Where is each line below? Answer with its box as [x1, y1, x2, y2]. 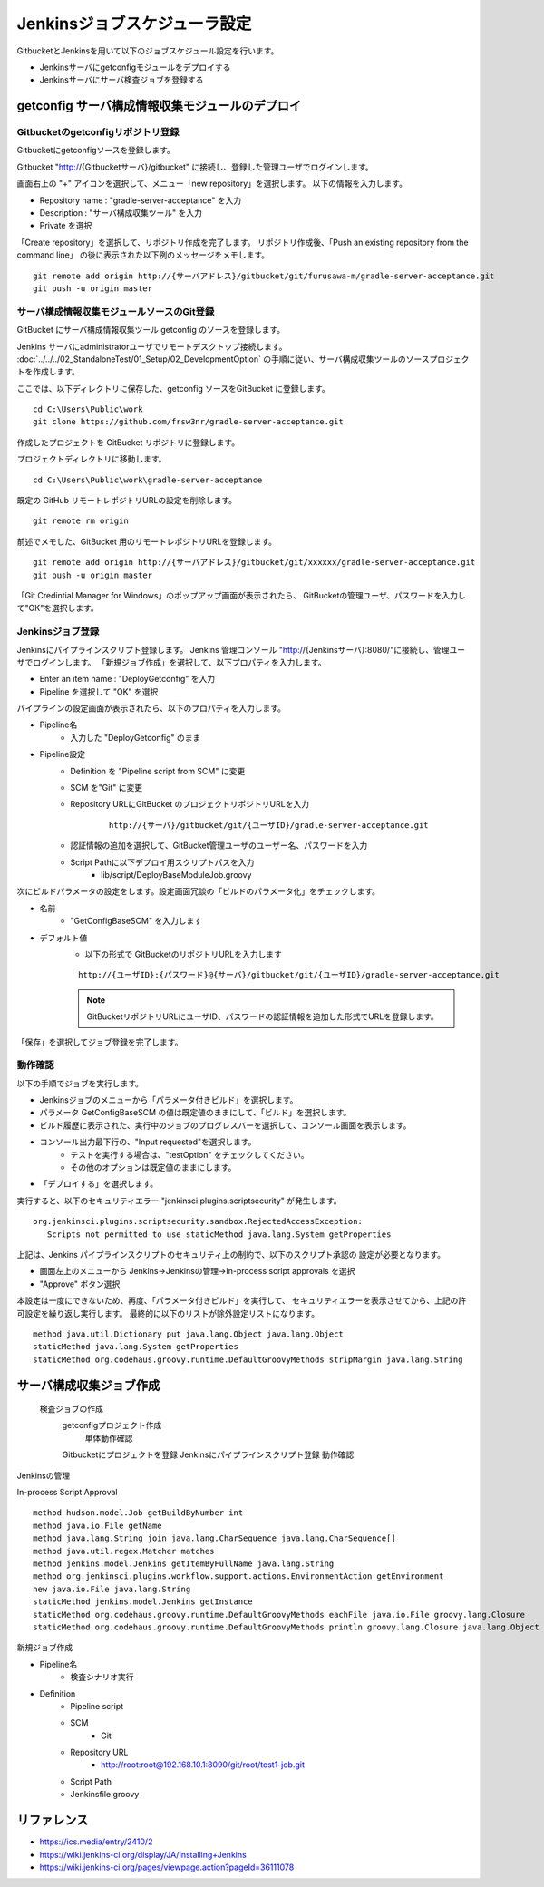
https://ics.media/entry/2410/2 [39, 1836, 153, 1847]
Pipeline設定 [39, 749, 86, 760]
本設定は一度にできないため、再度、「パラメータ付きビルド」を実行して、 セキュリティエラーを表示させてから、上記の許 [16, 1295, 467, 1306]
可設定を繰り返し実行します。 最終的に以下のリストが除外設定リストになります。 [16, 1308, 320, 1318]
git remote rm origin [33, 516, 129, 526]
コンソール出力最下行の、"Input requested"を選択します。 [39, 1136, 257, 1147]
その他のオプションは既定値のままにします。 [70, 1162, 237, 1172]
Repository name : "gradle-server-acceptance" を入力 [39, 195, 242, 206]
